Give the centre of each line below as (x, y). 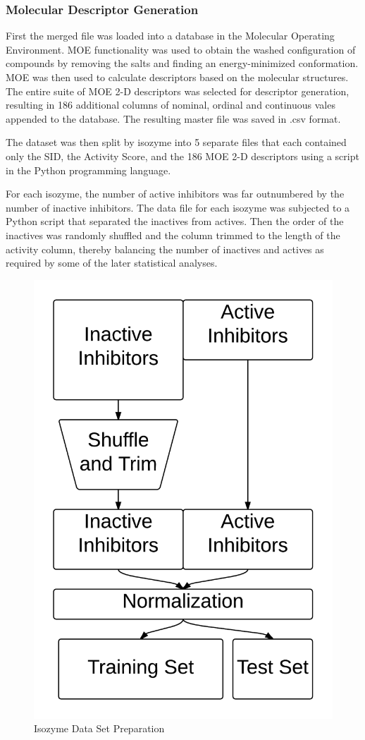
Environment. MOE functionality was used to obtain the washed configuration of (181, 49)
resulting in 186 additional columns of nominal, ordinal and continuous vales (171, 105)
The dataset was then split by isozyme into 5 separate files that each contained (176, 142)
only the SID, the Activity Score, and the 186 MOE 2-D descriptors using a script (182, 156)
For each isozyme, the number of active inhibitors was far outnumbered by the (175, 194)
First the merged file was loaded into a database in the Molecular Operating (170, 36)
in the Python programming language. (88, 170)
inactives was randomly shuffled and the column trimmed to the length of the (173, 235)
